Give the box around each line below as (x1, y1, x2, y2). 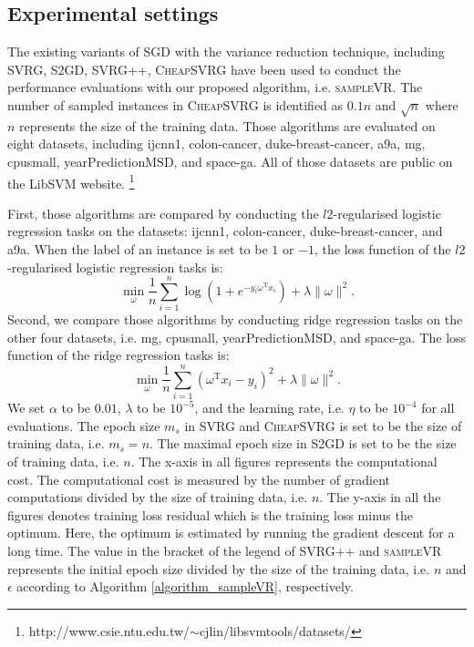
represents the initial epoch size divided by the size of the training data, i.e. (7, 559, 430, 578)
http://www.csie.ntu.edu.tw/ (28, 621, 191, 640)
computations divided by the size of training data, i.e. (7, 488, 308, 507)
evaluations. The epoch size (7, 416, 160, 435)
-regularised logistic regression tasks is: (7, 257, 223, 276)
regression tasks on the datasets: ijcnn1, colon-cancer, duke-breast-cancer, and (7, 221, 443, 241)
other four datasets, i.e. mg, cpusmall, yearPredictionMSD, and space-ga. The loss (7, 327, 467, 346)
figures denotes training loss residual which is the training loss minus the (7, 505, 413, 524)
